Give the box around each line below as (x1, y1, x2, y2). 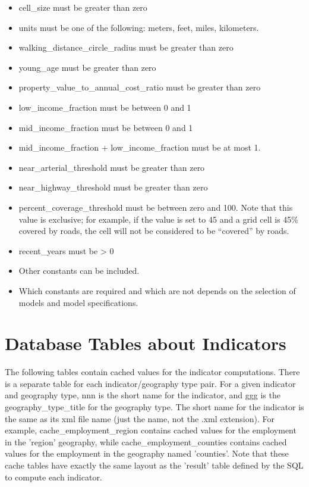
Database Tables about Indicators (5, 331, 286, 355)
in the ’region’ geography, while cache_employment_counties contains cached (5, 435, 287, 448)
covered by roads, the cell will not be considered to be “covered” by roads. (18, 224, 289, 237)
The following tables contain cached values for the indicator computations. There (5, 366, 300, 378)
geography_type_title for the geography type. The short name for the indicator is (5, 401, 304, 413)
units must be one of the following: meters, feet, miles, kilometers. (18, 21, 259, 33)
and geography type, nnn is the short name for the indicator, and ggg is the (5, 389, 280, 401)
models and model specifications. (18, 296, 138, 308)
